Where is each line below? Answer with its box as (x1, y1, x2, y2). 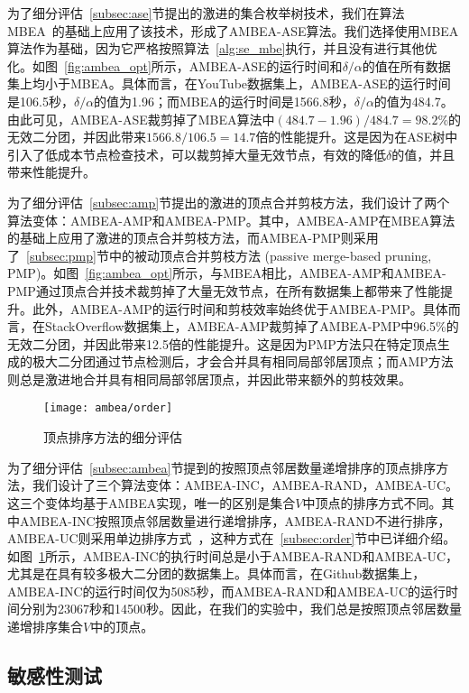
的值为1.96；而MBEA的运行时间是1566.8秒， (94, 91, 354, 110)
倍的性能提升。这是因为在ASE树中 (255, 127, 458, 146)
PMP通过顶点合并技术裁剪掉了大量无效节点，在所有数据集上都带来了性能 (7, 281, 440, 300)
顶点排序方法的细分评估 (43, 428, 182, 447)
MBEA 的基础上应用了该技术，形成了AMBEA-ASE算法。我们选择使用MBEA (7, 21, 459, 40)
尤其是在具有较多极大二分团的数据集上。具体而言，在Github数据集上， (7, 564, 426, 583)
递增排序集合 (7, 617, 83, 636)
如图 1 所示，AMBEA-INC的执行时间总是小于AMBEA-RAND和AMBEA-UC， (7, 546, 459, 565)
